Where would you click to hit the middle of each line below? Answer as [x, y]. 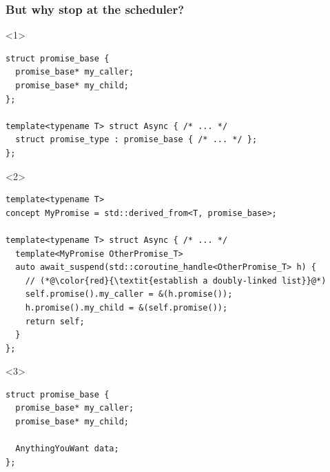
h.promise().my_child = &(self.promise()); [126, 307]
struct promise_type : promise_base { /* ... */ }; [136, 140]
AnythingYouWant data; [67, 449]
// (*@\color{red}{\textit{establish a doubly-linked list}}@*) [176, 281]
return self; [55, 321]
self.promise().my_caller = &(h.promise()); [129, 294]
